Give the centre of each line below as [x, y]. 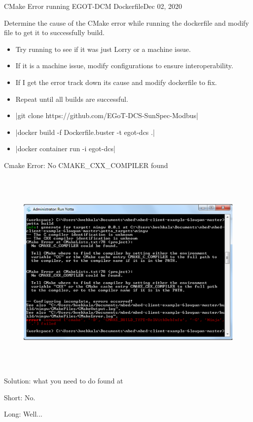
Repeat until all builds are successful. [72, 99]
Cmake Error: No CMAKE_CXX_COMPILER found [86, 165]
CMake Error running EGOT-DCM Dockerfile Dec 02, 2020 [93, 6]
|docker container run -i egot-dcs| [65, 148]
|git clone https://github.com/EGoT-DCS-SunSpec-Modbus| [107, 115]
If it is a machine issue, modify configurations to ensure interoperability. [124, 65]
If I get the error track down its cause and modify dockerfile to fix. [116, 82]
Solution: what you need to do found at [64, 381]
